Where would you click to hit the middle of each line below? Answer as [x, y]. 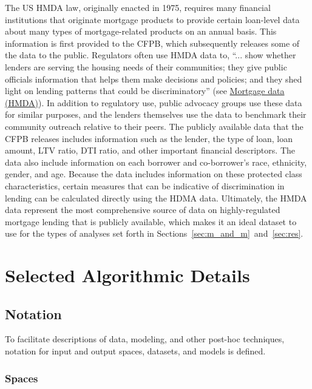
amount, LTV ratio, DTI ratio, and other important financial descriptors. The [150, 150]
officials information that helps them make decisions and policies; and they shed [154, 79]
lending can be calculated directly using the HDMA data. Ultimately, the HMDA [156, 198]
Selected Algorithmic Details [127, 275]
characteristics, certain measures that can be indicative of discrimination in [145, 185]
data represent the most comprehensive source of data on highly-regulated [143, 210]
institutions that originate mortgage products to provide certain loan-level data [152, 19]
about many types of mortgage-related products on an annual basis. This [141, 31]
